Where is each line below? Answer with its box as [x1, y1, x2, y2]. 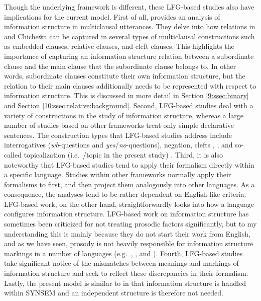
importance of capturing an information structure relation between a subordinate [4, 50, 254, 61]
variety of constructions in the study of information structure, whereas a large [4, 110, 244, 120]
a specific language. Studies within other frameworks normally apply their [4, 169, 231, 180]
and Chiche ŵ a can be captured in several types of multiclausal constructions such [4, 31, 255, 41]
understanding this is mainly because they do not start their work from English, [4, 228, 250, 239]
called [4, 149, 22, 160]
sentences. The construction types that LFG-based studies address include [4, 129, 232, 140]
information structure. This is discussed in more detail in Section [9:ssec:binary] [4, 90, 249, 101]
